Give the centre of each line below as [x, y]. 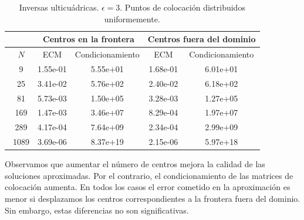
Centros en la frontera [89, 39]
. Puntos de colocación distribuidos [183, 7]
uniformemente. [132, 18]
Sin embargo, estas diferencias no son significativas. [97, 210]
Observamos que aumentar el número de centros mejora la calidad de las [135, 164]
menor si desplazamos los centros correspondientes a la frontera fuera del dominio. [153, 198]
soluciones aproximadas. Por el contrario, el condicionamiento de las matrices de [149, 175]
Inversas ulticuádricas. [59, 7]
